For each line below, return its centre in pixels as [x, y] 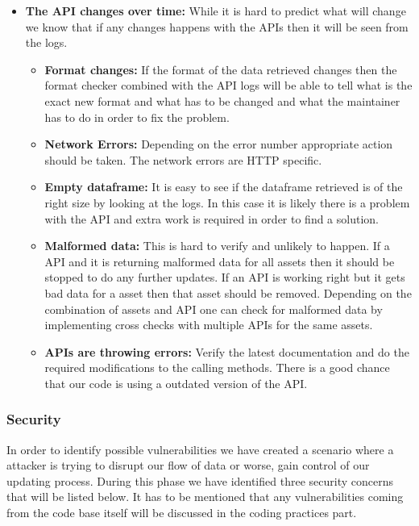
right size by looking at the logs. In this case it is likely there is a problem [227, 202]
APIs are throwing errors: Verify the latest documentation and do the [227, 351]
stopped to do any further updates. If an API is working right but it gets [225, 277]
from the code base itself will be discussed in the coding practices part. [182, 513]
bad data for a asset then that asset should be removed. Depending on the [228, 292]
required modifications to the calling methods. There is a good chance [217, 367]
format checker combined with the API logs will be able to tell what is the [228, 85]
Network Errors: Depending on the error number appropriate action [219, 144]
